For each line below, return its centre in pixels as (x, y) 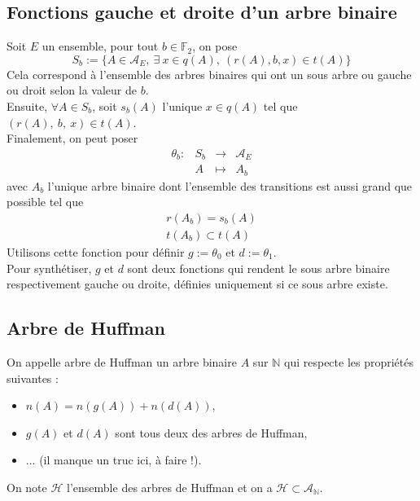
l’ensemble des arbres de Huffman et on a (170, 487)
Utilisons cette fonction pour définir (96, 251)
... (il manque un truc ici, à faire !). (114, 460)
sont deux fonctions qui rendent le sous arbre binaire (258, 268)
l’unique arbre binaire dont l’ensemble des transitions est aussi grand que (230, 185)
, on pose (215, 46)
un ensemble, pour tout (100, 46)
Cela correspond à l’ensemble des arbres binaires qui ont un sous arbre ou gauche (209, 74)
